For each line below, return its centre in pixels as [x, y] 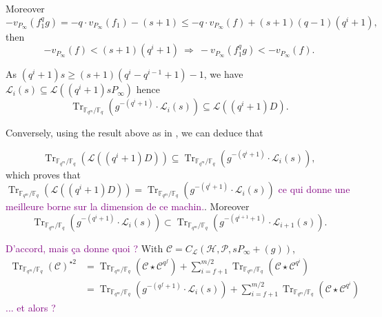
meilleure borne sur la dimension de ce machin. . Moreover [128, 206]
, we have [223, 74]
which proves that [43, 174]
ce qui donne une [314, 189]
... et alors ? [31, 307]
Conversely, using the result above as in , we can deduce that [134, 133]
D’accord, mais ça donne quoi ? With [84, 248]
